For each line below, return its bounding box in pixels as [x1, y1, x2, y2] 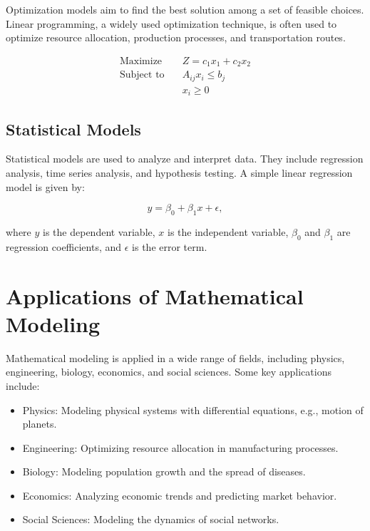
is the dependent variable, [43, 225, 155, 239]
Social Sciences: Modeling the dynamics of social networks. [22, 512, 279, 527]
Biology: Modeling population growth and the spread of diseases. [22, 464, 306, 479]
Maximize [119, 56, 163, 66]
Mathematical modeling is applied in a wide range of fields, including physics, [6, 350, 345, 365]
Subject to [119, 70, 165, 81]
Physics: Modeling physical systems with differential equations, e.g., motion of [22, 402, 364, 417]
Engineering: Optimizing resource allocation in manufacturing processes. [22, 440, 339, 455]
